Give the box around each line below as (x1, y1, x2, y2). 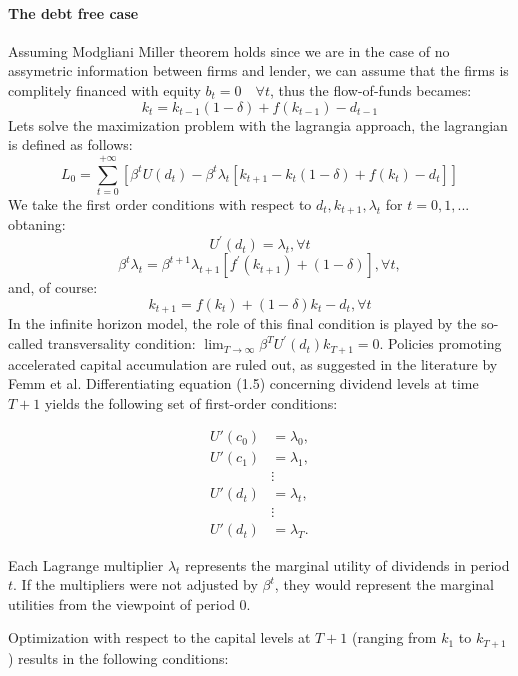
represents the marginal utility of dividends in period (185, 554, 510, 575)
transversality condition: (47, 333, 196, 354)
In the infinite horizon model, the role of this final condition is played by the (8, 313, 477, 334)
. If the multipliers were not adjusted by (13, 574, 258, 595)
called (8, 333, 43, 354)
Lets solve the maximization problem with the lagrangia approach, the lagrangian (8, 114, 508, 135)
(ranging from (351, 627, 437, 648)
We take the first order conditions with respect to (8, 193, 312, 214)
